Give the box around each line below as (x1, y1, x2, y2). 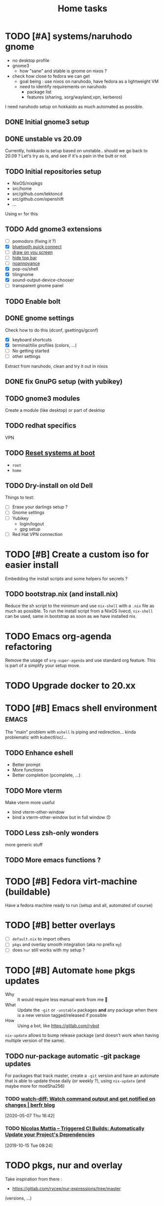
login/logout (19, 521, 44, 527)
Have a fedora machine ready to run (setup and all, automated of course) (5, 903, 153, 908)
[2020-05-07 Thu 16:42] (5, 1113, 55, 1119)
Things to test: (5, 495, 34, 501)
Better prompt (12, 762, 41, 768)
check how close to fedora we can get (12, 73, 90, 79)
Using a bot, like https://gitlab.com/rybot (17, 1023, 100, 1029)
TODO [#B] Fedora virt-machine (5, 875, 137, 887)
